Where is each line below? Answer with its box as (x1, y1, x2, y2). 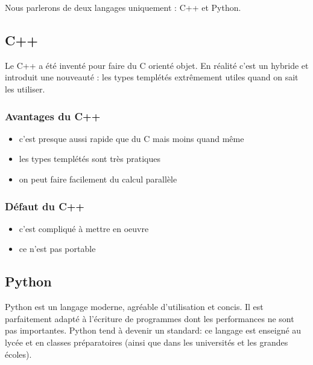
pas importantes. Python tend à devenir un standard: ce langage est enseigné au (5, 324, 302, 337)
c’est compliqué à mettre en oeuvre (19, 222, 149, 234)
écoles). (5, 347, 32, 360)
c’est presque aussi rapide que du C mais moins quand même (19, 132, 244, 144)
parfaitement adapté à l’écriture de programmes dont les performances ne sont (5, 312, 294, 325)
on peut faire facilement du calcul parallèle (19, 172, 177, 185)
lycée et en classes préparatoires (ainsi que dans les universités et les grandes (5, 335, 288, 348)
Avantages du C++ (5, 108, 101, 123)
